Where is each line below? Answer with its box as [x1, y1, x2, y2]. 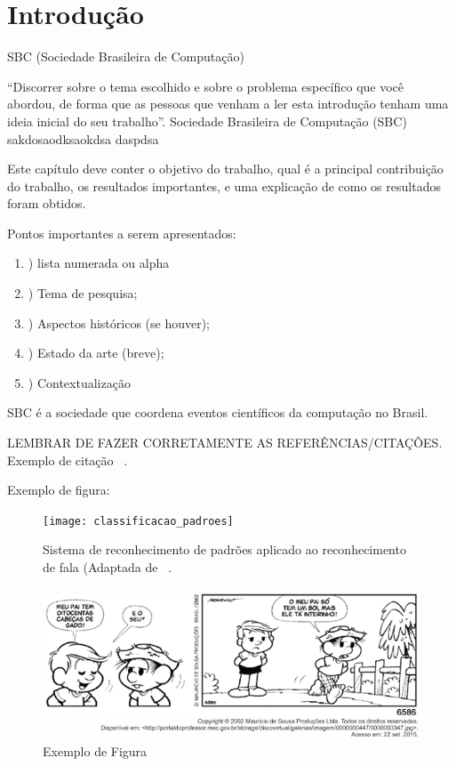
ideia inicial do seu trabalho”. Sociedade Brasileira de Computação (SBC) [7, 111, 407, 130]
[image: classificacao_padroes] [43, 514, 234, 528]
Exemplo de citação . [7, 450, 128, 469]
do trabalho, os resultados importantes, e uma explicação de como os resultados [7, 176, 441, 195]
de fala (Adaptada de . [43, 558, 172, 577]
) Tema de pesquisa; [28, 284, 138, 302]
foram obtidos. [7, 194, 86, 213]
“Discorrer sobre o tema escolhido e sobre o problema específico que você [7, 77, 404, 95]
